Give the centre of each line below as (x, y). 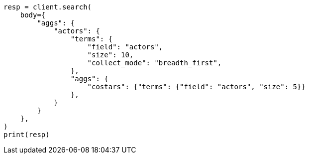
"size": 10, (110, 55)
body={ (33, 15)
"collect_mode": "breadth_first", (154, 63)
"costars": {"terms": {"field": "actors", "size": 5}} (196, 87)
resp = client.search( (48, 7)
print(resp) (27, 135)
